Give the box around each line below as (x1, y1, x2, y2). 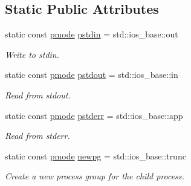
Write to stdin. (5, 48, 60, 60)
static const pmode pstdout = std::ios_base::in (5, 68, 178, 81)
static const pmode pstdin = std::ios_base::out (5, 28, 178, 40)
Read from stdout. (5, 88, 71, 101)
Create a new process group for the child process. (5, 170, 184, 182)
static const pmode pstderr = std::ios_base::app (5, 109, 183, 121)
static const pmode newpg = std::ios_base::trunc (5, 149, 186, 162)
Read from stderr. (5, 129, 70, 142)
